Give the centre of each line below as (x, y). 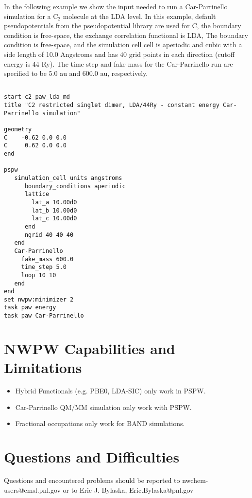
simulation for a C (31, 16)
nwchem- (195, 480)
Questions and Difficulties (92, 457)
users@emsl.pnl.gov (32, 489)
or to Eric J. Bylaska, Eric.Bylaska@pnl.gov (128, 489)
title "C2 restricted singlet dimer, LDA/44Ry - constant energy (112, 105)
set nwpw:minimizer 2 (39, 299)
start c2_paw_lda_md (37, 97)
